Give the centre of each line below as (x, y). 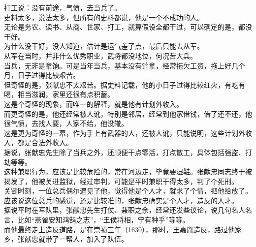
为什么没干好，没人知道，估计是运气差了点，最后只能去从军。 (104, 46)
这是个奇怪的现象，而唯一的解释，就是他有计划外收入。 (94, 104)
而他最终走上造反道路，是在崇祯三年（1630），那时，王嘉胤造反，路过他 (119, 229)
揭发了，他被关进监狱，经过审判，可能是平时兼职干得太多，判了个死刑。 (121, 181)
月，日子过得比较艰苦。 (42, 75)
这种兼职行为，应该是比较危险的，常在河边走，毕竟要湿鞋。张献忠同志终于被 (128, 171)
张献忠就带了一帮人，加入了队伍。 (73, 239)
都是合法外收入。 (45, 142)
